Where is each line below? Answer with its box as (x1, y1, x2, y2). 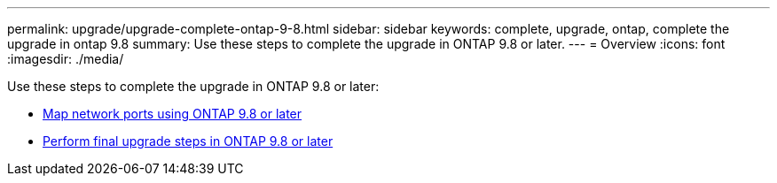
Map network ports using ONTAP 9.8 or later (43, 106, 302, 121)
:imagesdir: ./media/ (7, 51, 124, 66)
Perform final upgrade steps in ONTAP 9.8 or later (43, 133, 334, 149)
